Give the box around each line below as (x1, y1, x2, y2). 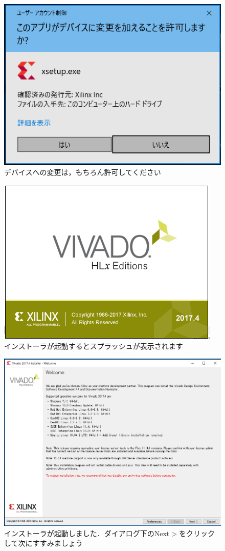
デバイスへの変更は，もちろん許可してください (4, 167, 161, 178)
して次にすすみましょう (4, 538, 83, 548)
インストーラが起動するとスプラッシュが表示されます (4, 341, 183, 351)
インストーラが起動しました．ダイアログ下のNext (4, 527, 170, 538)
